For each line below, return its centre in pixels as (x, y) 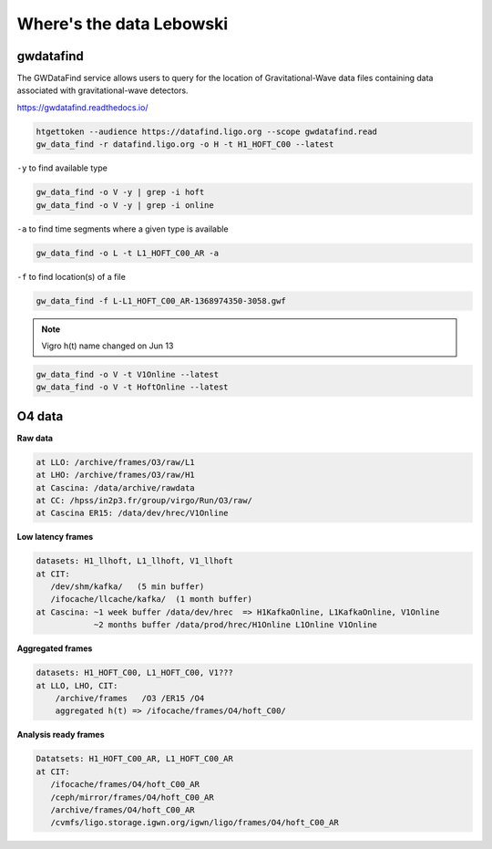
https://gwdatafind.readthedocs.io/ (82, 107)
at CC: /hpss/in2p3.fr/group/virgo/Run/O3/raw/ (144, 500)
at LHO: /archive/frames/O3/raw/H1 (115, 475)
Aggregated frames (55, 648)
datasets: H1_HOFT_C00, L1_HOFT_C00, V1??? (135, 673)
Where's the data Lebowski (123, 24)
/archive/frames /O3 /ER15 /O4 (130, 698)
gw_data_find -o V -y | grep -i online (125, 205)
